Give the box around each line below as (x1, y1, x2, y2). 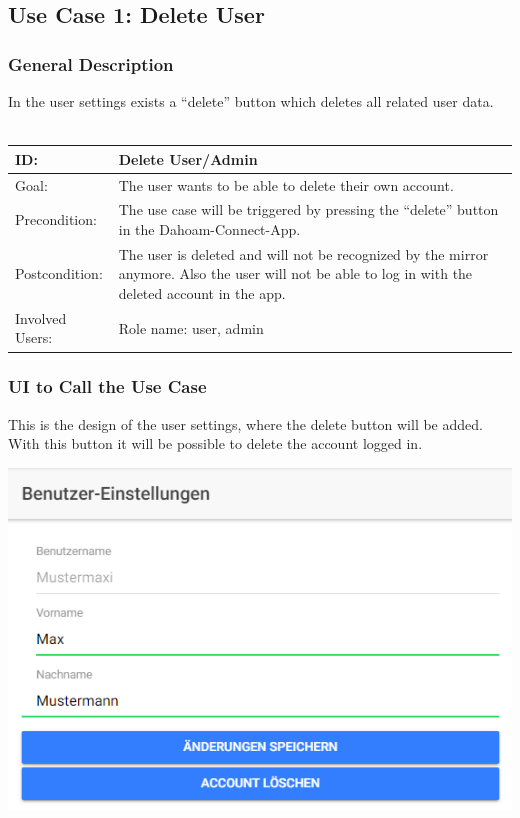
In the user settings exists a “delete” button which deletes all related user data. (8, 91, 494, 111)
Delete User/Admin (118, 148, 258, 169)
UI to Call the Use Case (8, 374, 207, 399)
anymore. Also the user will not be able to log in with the (118, 263, 473, 284)
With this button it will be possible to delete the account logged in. (8, 433, 423, 454)
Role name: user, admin (118, 317, 264, 338)
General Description (8, 51, 174, 76)
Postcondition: (15, 263, 103, 284)
